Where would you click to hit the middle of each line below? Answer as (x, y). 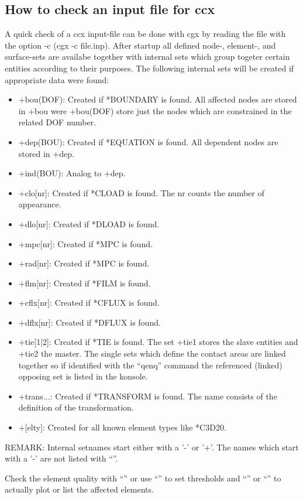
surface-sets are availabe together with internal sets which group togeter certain (147, 57)
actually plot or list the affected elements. (79, 489)
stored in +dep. (46, 153)
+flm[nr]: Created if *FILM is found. (85, 283)
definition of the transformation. (76, 407)
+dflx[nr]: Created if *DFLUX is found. (89, 322)
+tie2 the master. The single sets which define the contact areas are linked (152, 353)
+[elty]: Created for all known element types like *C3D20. (122, 427)
